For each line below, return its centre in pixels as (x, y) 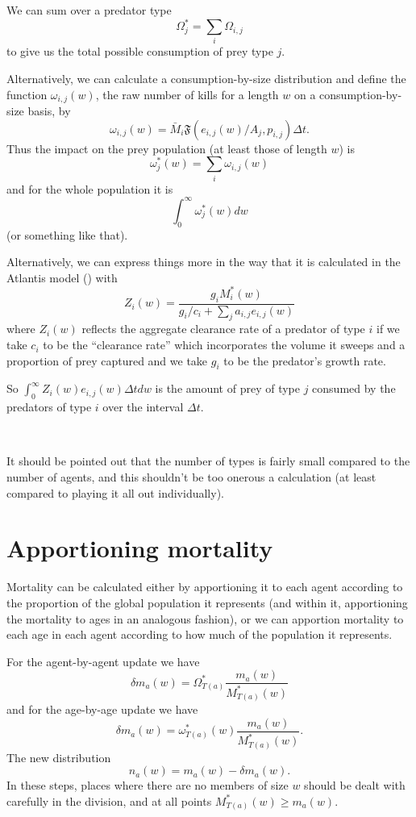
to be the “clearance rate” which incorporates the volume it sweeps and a (224, 345)
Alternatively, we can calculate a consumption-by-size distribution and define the (206, 79)
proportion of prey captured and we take (107, 360)
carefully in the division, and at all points (109, 800)
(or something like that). (67, 234)
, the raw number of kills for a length (187, 94)
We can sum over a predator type (89, 10)
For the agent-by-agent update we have (103, 661)
